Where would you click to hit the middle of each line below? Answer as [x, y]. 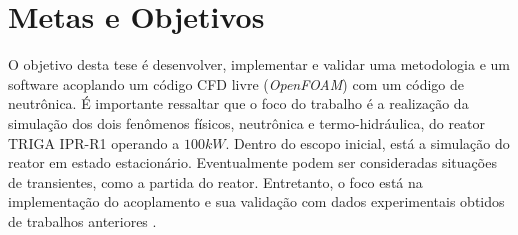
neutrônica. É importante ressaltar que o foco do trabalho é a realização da [238, 103]
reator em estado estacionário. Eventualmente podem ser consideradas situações [252, 162]
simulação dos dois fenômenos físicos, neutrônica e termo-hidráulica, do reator [247, 122]
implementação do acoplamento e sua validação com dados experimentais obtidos [256, 201]
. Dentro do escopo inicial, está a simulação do [367, 142]
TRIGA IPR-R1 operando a [94, 142]
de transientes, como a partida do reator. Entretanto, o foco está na [215, 181]
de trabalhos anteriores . [82, 220]
